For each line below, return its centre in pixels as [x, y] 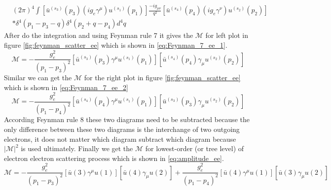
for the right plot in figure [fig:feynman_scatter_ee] [162, 77]
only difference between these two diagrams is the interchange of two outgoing [122, 129]
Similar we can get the [38, 77]
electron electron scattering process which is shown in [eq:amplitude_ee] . [114, 158]
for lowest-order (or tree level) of [195, 148]
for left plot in [227, 35]
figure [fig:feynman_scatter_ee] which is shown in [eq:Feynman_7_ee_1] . [116, 45]
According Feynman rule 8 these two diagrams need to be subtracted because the [127, 119]
